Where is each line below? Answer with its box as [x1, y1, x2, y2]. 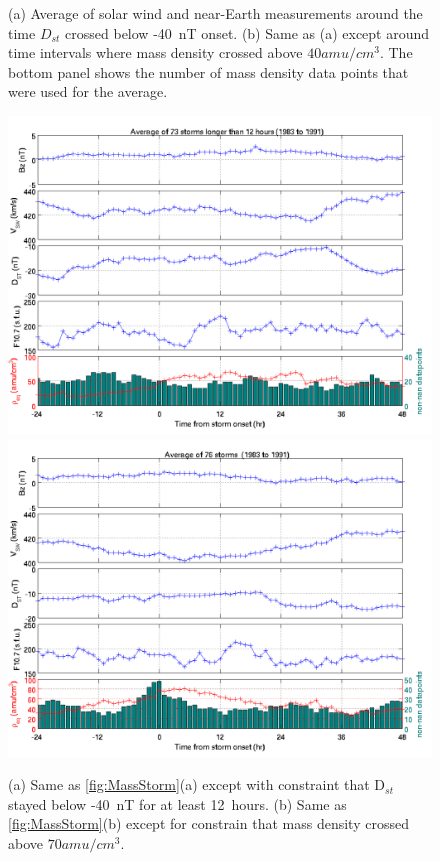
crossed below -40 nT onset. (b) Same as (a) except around [65, 22, 430, 43]
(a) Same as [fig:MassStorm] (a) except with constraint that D [8, 774, 386, 795]
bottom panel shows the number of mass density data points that [8, 61, 409, 82]
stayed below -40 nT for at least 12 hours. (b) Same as [8, 793, 347, 814]
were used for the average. [8, 81, 168, 102]
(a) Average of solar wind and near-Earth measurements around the [8, 3, 423, 23]
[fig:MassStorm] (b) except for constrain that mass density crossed [8, 813, 409, 834]
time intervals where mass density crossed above [8, 42, 303, 63]
